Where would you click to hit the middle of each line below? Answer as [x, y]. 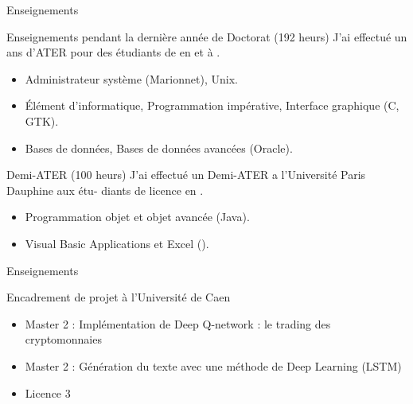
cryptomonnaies [63, 339]
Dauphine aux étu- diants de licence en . [105, 190]
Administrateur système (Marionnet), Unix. [131, 78]
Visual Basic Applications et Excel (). [117, 243]
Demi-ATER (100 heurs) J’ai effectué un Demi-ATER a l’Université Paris [186, 175]
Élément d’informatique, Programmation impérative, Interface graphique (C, [212, 105]
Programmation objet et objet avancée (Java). [137, 217]
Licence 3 [48, 392]
